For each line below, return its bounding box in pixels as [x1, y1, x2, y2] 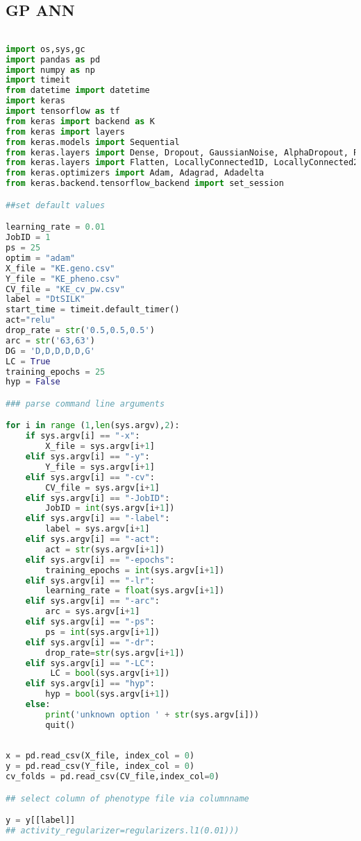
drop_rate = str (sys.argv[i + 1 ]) [45, 647, 185, 658]
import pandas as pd [6, 54, 101, 65]
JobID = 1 [6, 232, 51, 243]
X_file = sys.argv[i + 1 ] [45, 441, 155, 452]
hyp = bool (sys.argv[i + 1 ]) [45, 689, 170, 699]
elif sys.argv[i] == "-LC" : [25, 658, 155, 668]
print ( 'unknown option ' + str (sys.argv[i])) [45, 709, 260, 720]
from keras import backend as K [6, 116, 155, 126]
